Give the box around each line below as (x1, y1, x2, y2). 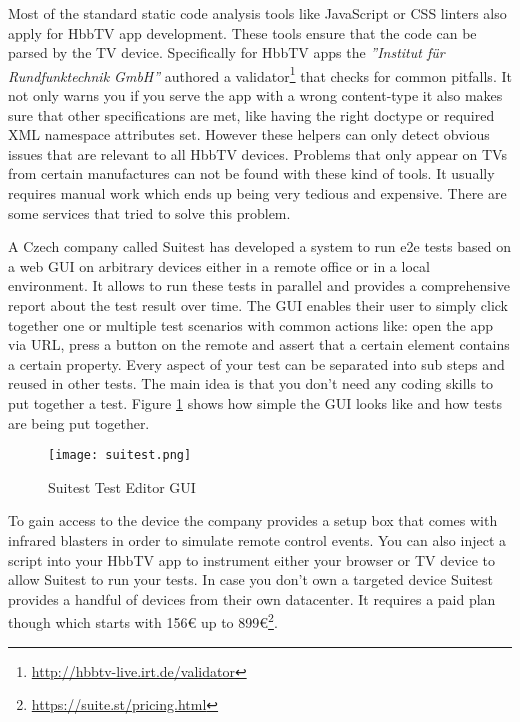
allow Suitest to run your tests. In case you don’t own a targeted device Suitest (8, 569, 494, 590)
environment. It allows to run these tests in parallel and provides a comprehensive (8, 275, 510, 296)
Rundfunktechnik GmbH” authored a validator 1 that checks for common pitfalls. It (8, 62, 512, 86)
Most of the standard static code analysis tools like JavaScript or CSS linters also (8, 3, 507, 23)
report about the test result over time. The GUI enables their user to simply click (8, 294, 509, 315)
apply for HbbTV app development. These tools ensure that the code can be (8, 22, 477, 43)
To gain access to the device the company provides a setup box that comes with (8, 510, 498, 531)
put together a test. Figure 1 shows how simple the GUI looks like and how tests (8, 392, 502, 413)
